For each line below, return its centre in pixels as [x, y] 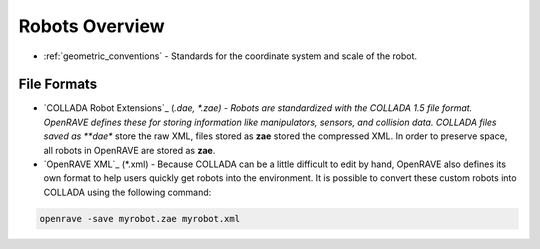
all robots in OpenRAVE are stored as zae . [129, 150]
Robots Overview [91, 26]
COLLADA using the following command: [127, 192]
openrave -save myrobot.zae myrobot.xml [139, 218]
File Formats [58, 84]
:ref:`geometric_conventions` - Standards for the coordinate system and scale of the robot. [230, 56]
